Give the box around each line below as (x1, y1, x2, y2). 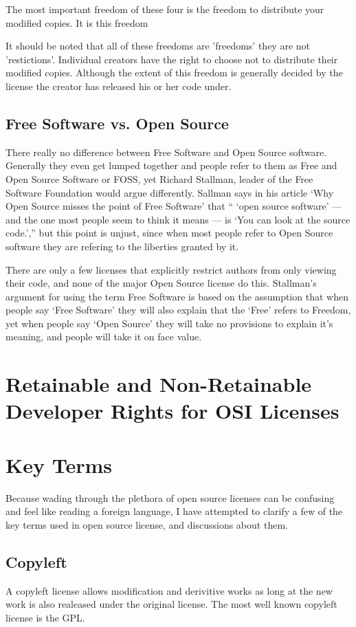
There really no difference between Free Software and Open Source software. (5, 144, 327, 159)
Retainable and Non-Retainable (5, 370, 312, 398)
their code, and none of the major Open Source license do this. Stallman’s (5, 276, 317, 290)
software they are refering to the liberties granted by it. (5, 239, 239, 253)
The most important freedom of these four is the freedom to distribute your (5, 2, 324, 16)
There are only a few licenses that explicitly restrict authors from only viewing (5, 262, 337, 276)
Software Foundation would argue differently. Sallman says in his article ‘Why (5, 185, 334, 199)
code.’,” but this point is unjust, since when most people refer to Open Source (5, 225, 333, 240)
